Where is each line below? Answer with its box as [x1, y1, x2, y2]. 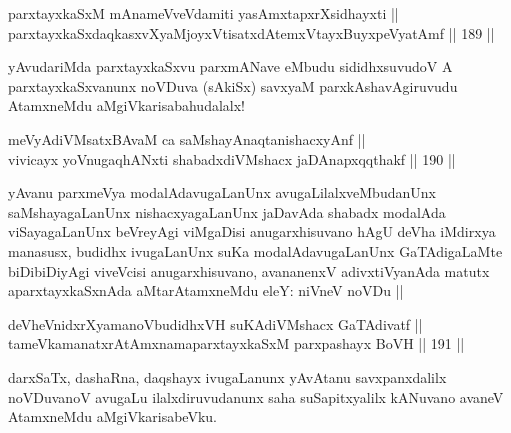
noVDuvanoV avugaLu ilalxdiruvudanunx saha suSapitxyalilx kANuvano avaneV [8, 386, 504, 407]
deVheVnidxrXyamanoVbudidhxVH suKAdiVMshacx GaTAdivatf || [8, 313, 423, 334]
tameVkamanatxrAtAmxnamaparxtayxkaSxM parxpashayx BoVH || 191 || [8, 333, 465, 354]
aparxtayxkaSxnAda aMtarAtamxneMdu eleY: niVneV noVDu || [8, 280, 404, 301]
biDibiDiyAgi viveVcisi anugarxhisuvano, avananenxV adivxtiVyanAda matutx [8, 260, 490, 281]
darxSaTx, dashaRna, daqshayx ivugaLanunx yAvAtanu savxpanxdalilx [8, 366, 447, 387]
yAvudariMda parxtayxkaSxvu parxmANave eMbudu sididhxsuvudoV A [8, 56, 453, 77]
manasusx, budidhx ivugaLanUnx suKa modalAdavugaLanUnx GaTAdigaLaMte [8, 240, 503, 261]
